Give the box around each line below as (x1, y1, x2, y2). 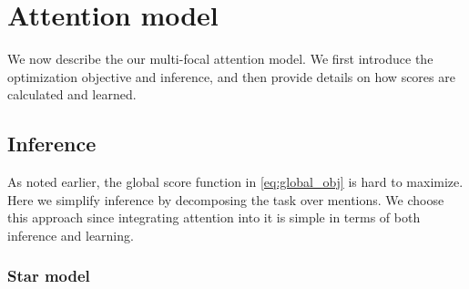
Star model (7, 264, 90, 287)
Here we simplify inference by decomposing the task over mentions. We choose (7, 190, 444, 209)
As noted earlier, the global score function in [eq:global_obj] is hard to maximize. (7, 172, 464, 191)
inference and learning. (7, 225, 134, 244)
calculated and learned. (7, 85, 137, 104)
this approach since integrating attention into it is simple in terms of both (7, 208, 421, 227)
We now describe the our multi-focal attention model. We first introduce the (7, 49, 433, 68)
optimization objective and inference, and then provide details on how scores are (7, 67, 455, 86)
